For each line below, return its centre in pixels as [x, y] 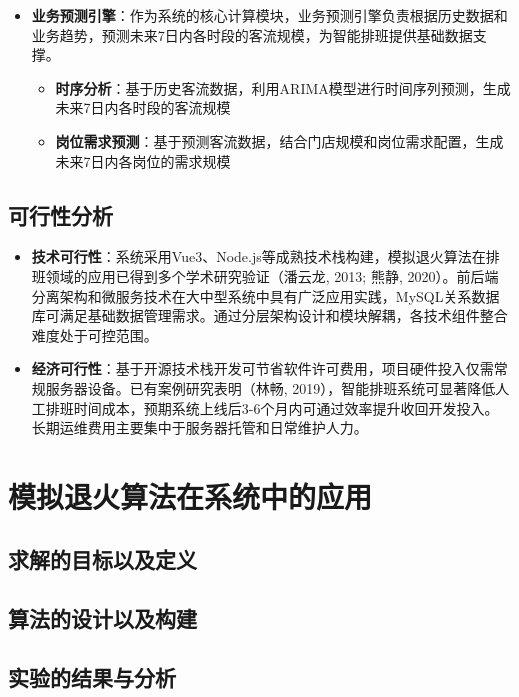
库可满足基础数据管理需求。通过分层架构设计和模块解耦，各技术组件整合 [269, 315]
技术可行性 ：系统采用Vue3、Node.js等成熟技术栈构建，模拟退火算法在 [258, 256]
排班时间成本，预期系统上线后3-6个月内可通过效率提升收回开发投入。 [272, 407]
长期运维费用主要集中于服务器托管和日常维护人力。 [199, 427]
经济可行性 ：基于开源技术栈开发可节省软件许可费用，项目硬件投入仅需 [262, 368]
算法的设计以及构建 [102, 618]
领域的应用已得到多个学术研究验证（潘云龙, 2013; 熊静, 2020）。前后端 [272, 275]
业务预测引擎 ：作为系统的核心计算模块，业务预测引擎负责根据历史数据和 [269, 15]
